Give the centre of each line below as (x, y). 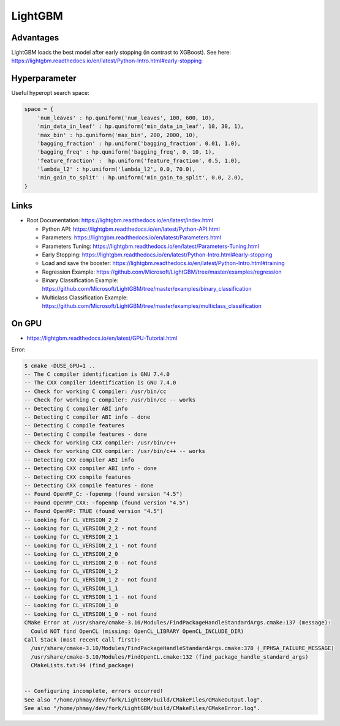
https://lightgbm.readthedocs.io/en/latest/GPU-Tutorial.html (102, 338)
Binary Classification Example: (80, 280)
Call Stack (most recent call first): (82, 640)
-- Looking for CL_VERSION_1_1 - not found (91, 597)
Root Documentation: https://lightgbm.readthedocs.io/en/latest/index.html (120, 220)
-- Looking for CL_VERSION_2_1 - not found (91, 545)
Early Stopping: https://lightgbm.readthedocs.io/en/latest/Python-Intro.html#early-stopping (157, 255)
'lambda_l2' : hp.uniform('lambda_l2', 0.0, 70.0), (116, 169)
